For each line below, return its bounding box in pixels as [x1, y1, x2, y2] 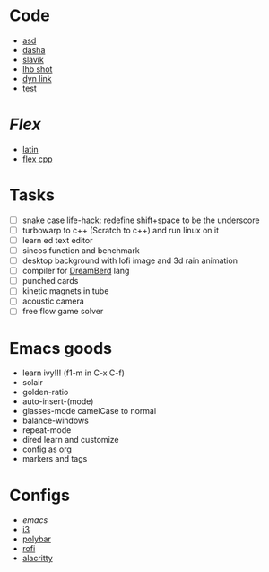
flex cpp [22, 154, 53, 164]
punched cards [22, 276, 79, 286]
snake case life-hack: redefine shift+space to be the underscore [22, 215, 260, 225]
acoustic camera [22, 295, 85, 306]
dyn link [22, 73, 52, 84]
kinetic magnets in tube [22, 286, 109, 296]
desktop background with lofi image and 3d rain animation [22, 255, 238, 266]
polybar [22, 533, 51, 544]
